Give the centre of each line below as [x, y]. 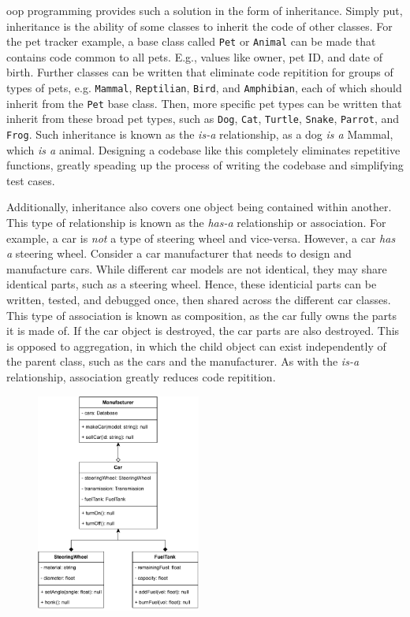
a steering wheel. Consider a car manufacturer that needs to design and [179, 253]
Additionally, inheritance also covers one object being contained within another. [199, 207]
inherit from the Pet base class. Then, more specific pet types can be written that [204, 103]
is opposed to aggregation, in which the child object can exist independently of [196, 346]
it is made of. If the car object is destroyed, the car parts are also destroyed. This [203, 331]
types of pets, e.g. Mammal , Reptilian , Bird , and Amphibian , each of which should [204, 88]
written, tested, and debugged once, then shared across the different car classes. [199, 299]
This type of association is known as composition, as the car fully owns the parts [202, 315]
